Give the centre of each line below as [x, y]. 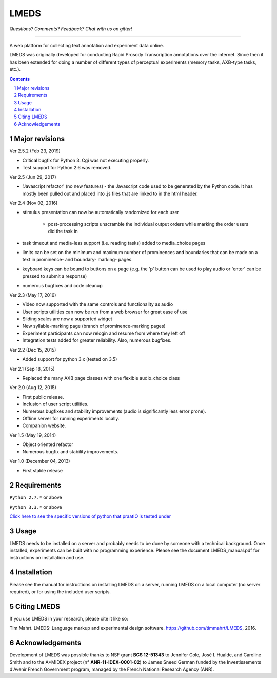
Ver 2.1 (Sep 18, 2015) [32, 369]
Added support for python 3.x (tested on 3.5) [70, 359]
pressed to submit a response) [55, 276]
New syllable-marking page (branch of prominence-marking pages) [94, 326]
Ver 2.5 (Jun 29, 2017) [33, 177]
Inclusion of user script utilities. [55, 404]
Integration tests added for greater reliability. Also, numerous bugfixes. [97, 340]
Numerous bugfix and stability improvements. [71, 452]
